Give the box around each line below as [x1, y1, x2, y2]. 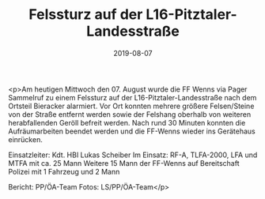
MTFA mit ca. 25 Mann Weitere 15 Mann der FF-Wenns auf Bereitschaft [8, 158, 240, 167]
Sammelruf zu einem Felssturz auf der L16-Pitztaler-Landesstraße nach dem [8, 92, 257, 102]
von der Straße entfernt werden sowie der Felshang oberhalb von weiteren [8, 109, 252, 119]
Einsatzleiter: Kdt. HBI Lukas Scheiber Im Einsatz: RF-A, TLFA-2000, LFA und [8, 150, 258, 160]
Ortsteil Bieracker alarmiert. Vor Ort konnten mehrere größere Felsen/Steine [8, 101, 255, 111]
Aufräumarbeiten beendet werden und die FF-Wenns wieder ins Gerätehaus [8, 126, 256, 136]
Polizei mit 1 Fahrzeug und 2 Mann [8, 167, 120, 176]
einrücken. [8, 134, 44, 144]
